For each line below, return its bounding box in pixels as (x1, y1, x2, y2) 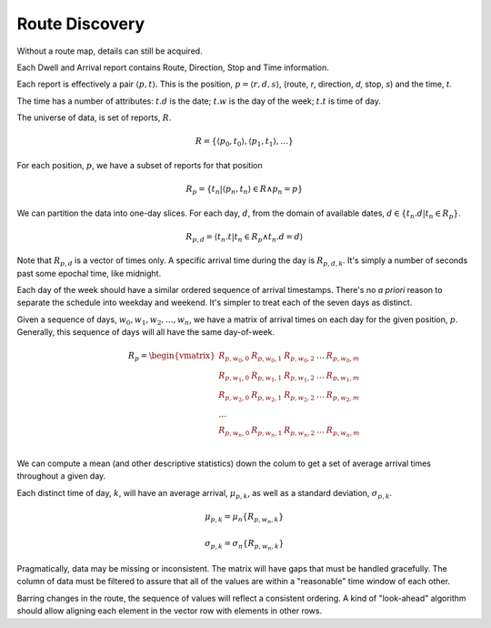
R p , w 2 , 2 (283, 390, 316, 403)
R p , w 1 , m (326, 370, 360, 384)
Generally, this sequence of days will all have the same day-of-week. (16, 327, 275, 338)
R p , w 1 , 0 (218, 370, 250, 384)
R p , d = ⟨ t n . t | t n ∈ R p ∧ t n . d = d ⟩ (185, 231, 304, 244)
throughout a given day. (16, 471, 106, 481)
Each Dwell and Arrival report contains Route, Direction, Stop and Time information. (16, 62, 329, 73)
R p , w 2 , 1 (251, 390, 282, 403)
